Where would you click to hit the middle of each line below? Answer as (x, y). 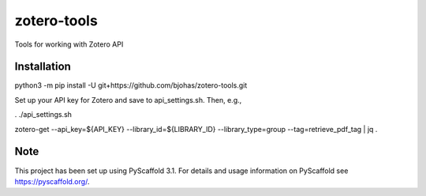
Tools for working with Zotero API (69, 44)
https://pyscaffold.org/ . (52, 181)
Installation (43, 67)
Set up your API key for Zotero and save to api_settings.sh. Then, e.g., (128, 100)
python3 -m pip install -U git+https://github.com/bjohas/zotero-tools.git (131, 85)
